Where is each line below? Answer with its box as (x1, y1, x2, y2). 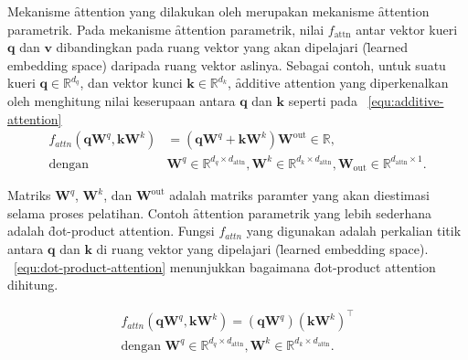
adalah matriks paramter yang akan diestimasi (169, 185, 430, 205)
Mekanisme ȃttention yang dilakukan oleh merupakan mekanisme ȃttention (7, 2, 430, 20)
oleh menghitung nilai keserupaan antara (7, 90, 236, 110)
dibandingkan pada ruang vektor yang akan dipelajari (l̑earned (56, 37, 409, 57)
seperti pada (288, 90, 357, 110)
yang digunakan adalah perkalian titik (246, 221, 462, 240)
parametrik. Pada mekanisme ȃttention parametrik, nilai (7, 19, 324, 38)
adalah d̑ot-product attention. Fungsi (7, 221, 215, 240)
